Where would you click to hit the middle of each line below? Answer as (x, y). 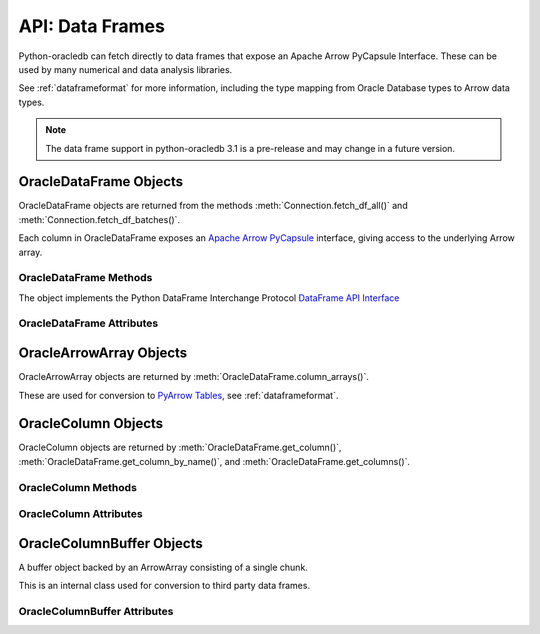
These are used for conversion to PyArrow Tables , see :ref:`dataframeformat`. (178, 395)
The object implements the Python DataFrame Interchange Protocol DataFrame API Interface (209, 297)
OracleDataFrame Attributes (88, 323)
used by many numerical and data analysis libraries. (125, 69)
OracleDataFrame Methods (85, 278)
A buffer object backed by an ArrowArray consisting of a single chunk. (163, 567)
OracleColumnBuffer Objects (111, 543)
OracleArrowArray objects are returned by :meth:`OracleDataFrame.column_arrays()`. (193, 377)
